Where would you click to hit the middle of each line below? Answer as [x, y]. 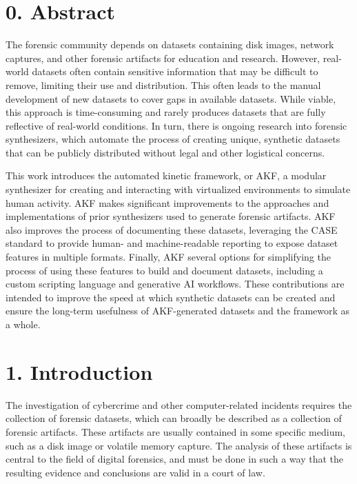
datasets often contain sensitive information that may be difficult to [175, 71]
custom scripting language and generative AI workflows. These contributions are [175, 284]
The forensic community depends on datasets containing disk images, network [170, 44]
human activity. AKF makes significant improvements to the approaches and [167, 202]
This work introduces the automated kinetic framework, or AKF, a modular [166, 175]
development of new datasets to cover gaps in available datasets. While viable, [171, 98]
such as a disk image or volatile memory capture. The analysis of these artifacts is [179, 445]
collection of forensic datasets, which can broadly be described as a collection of [174, 418]
